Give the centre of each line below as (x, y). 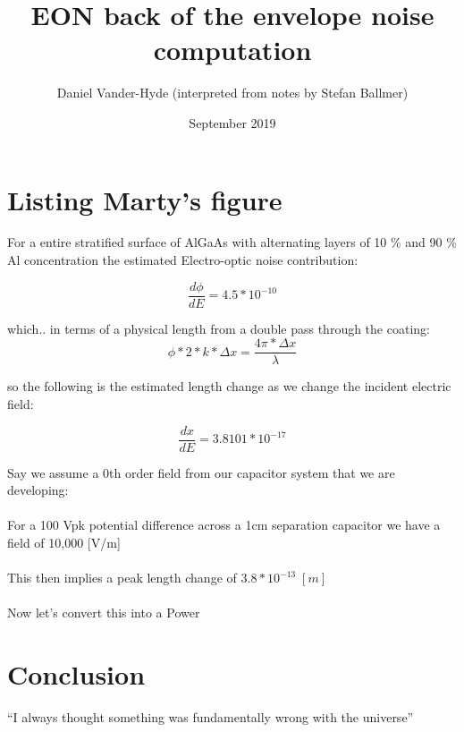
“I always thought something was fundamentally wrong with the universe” (211, 717)
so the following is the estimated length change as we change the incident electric (229, 386)
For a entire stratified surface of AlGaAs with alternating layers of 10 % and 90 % (232, 242)
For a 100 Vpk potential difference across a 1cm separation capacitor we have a (224, 525)
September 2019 (232, 122)
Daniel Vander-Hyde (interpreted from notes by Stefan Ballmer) (232, 93)
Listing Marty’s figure (145, 199)
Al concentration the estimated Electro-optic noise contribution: (183, 260)
